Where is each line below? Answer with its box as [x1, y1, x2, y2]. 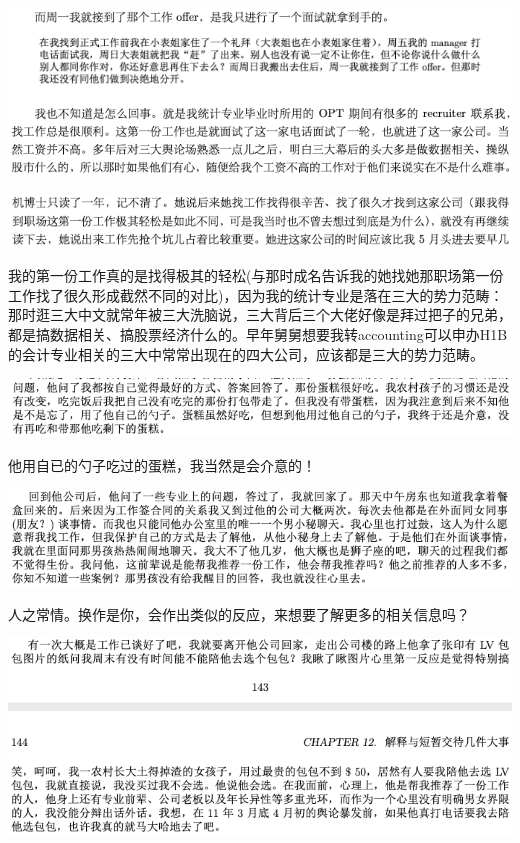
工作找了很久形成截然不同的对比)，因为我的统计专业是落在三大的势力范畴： [8, 284, 504, 305]
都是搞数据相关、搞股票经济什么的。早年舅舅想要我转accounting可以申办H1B [8, 323, 508, 344]
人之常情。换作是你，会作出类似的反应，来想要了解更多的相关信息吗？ [8, 603, 470, 624]
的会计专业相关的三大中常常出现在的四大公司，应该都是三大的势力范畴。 [8, 343, 484, 364]
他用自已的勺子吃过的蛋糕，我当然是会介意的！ [8, 454, 316, 475]
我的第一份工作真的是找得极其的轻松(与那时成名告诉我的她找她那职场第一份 [8, 265, 504, 286]
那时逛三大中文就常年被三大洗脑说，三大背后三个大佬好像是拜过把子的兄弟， [8, 304, 512, 325]
